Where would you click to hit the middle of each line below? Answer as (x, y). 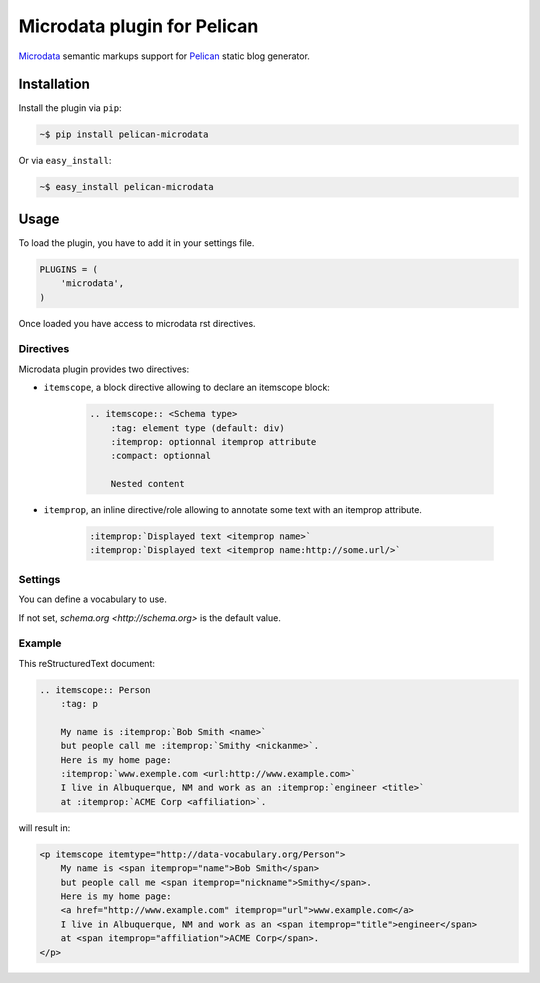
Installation (54, 84)
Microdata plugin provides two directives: (104, 369)
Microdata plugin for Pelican (138, 26)
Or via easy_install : (65, 161)
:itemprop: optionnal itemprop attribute (213, 441)
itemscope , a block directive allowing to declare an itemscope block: (186, 387)
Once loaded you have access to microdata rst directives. (137, 323)
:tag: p (79, 704)
